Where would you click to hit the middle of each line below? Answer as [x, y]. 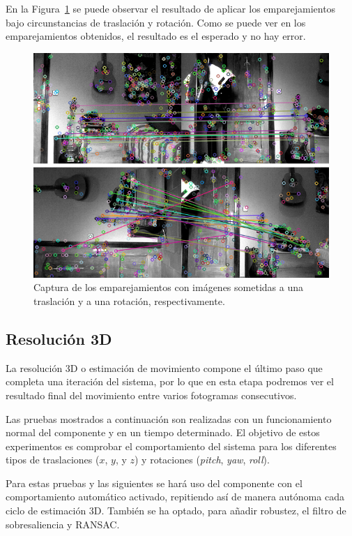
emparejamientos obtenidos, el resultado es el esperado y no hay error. [156, 36]
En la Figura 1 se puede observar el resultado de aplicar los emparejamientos [171, 8]
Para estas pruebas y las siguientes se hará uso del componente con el [154, 483]
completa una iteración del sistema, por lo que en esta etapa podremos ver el [170, 381]
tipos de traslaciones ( [53, 460]
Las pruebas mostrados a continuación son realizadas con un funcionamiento [169, 418]
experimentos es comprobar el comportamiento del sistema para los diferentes [171, 446]
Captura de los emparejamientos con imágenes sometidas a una [168, 287]
